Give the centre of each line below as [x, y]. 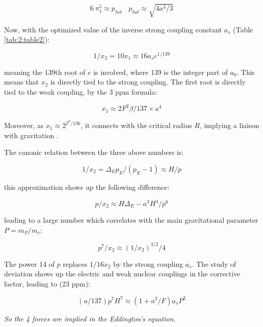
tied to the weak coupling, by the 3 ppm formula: [81, 92]
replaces [75, 263]
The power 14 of [29, 263]
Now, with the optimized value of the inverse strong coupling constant [113, 29]
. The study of [214, 263]
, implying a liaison [230, 125]
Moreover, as [24, 125]
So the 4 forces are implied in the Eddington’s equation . [90, 318]
